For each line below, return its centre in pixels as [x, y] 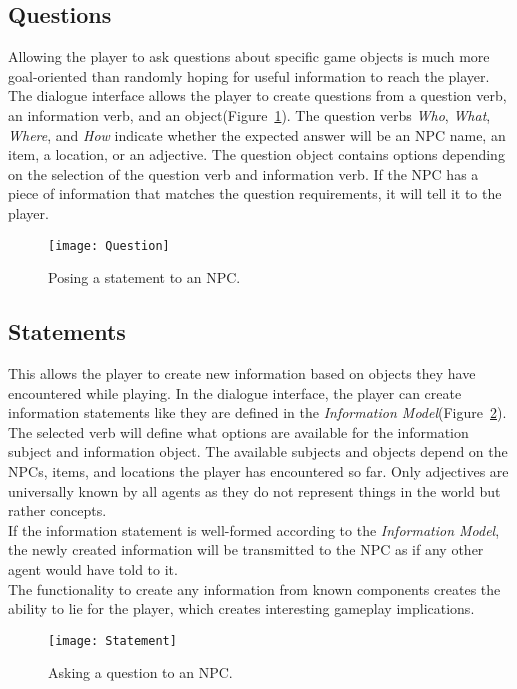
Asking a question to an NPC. [140, 672]
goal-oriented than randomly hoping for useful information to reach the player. [249, 75]
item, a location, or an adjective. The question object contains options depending [256, 154]
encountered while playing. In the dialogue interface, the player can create [235, 392]
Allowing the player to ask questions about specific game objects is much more [249, 56]
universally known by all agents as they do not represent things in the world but [254, 490]
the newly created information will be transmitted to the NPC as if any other [246, 549]
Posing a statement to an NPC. [144, 277]
